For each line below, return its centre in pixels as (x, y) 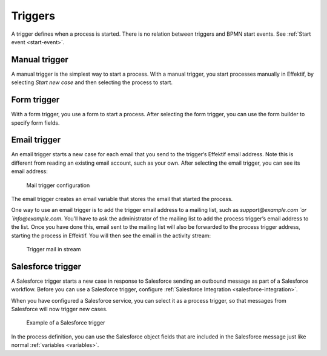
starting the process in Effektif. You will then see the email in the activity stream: (111, 236)
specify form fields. (35, 123)
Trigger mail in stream (54, 249)
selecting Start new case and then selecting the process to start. (92, 82)
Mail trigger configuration (58, 185)
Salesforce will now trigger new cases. (59, 309)
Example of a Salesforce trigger (66, 323)
